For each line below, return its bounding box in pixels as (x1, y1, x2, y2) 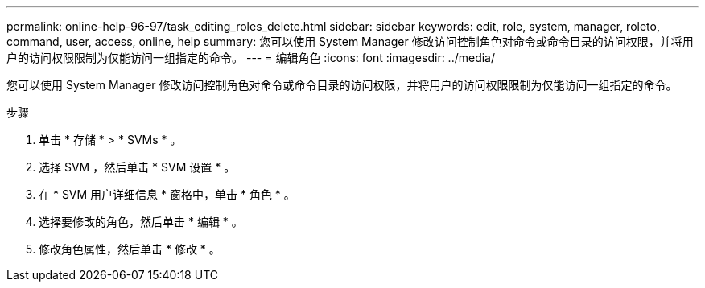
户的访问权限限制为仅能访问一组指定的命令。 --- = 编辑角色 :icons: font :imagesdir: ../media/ (6, 51, 496, 64)
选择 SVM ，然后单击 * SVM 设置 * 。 (39, 160, 236, 174)
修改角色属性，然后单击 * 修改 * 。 (39, 242, 221, 256)
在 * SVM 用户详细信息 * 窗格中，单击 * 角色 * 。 (39, 187, 295, 201)
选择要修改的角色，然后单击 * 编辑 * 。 (39, 215, 243, 228)
